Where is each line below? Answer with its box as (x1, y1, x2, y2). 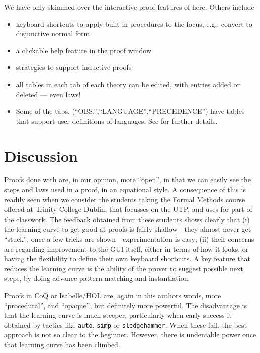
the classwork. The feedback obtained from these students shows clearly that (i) (4, 214, 250, 224)
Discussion (4, 145, 78, 166)
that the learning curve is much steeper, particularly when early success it (4, 310, 232, 320)
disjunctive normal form (16, 28, 90, 39)
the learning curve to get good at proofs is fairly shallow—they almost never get (4, 224, 251, 234)
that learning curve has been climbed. (4, 339, 120, 350)
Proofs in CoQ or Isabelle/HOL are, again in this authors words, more (4, 290, 221, 300)
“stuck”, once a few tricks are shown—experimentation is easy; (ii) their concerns (4, 234, 254, 244)
